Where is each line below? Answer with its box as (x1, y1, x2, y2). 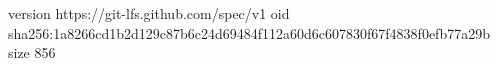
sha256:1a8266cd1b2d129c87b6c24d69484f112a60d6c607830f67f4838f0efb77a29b (8, 22, 490, 43)
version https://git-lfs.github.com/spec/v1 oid (8, 3, 290, 23)
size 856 (8, 42, 56, 63)
